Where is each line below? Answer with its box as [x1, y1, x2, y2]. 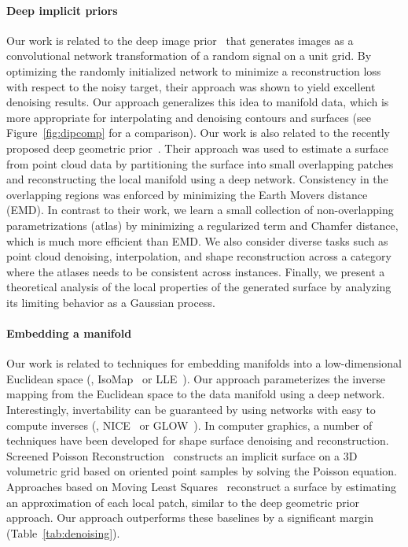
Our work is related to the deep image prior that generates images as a [6, 31, 354, 48]
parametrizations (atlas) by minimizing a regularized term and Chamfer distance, [6, 216, 399, 233]
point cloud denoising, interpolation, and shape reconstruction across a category [6, 248, 391, 264]
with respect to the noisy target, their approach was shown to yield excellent [6, 78, 376, 94]
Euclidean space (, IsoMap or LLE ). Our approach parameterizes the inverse [6, 370, 385, 386]
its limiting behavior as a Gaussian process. [6, 294, 215, 310]
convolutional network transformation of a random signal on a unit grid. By [6, 47, 372, 64]
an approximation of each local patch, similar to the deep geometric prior [6, 493, 360, 510]
